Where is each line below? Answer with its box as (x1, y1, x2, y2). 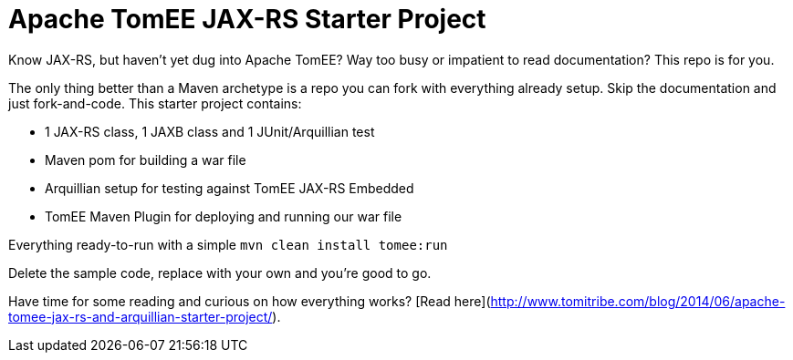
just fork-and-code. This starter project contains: (8, 95, 302, 111)
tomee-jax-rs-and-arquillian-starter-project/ (8, 308, 273, 324)
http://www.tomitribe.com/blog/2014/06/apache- (490, 293, 786, 309)
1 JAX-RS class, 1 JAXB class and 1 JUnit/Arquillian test (45, 123, 375, 139)
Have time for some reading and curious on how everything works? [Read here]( (8, 293, 491, 309)
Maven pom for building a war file (45, 151, 246, 168)
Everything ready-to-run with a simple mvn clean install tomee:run (8, 236, 448, 252)
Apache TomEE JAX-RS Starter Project (8, 4, 486, 35)
